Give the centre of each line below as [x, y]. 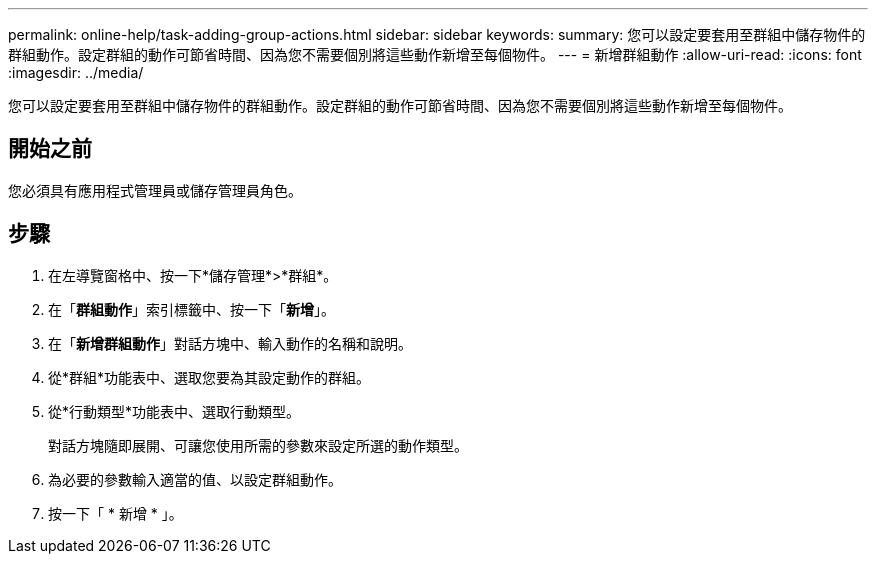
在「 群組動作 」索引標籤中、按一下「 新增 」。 [191, 309]
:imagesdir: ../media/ [76, 72]
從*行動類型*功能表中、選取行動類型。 [174, 411]
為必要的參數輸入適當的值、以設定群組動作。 [195, 479]
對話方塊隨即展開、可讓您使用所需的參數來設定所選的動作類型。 [258, 445]
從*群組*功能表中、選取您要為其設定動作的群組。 [209, 377]
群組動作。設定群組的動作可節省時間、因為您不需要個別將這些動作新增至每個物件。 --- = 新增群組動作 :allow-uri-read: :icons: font [435, 54]
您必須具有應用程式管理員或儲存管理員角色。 [155, 190]
